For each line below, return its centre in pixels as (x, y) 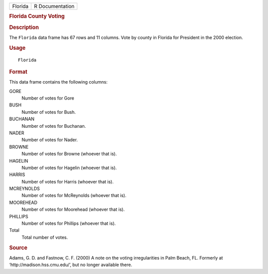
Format (18, 72)
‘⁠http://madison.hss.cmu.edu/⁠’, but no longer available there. (71, 265)
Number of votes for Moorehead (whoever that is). (73, 209)
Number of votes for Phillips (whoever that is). (69, 223)
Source (18, 248)
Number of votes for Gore (48, 98)
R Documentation (54, 6)
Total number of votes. (45, 237)
